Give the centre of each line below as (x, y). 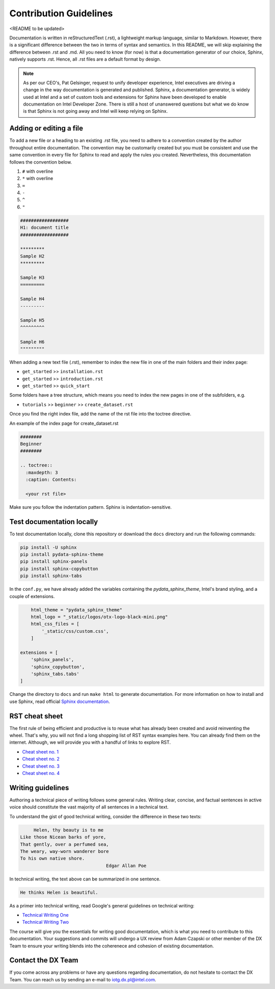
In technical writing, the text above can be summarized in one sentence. (85, 879)
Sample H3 (32, 277)
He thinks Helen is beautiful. (59, 892)
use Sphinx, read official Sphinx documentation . (60, 701)
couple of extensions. (32, 596)
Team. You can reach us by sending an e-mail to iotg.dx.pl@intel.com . (83, 979)
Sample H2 (32, 256)
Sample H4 (32, 299)
